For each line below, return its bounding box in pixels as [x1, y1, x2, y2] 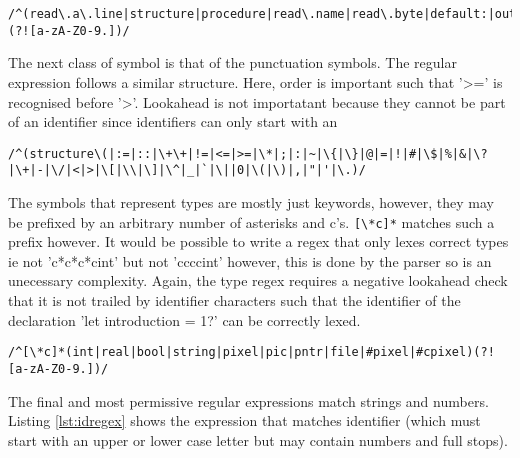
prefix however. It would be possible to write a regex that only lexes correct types [8, 231, 509, 252]
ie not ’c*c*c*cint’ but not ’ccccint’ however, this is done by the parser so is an [8, 250, 492, 271]
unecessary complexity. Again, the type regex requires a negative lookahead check [8, 270, 508, 291]
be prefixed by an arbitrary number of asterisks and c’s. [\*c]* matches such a [8, 211, 495, 232]
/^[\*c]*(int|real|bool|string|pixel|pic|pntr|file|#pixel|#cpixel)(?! [8, 345, 495, 360]
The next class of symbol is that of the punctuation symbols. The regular [8, 52, 457, 73]
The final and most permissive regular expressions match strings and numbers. [8, 390, 489, 411]
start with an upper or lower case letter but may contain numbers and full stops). [8, 429, 508, 450]
